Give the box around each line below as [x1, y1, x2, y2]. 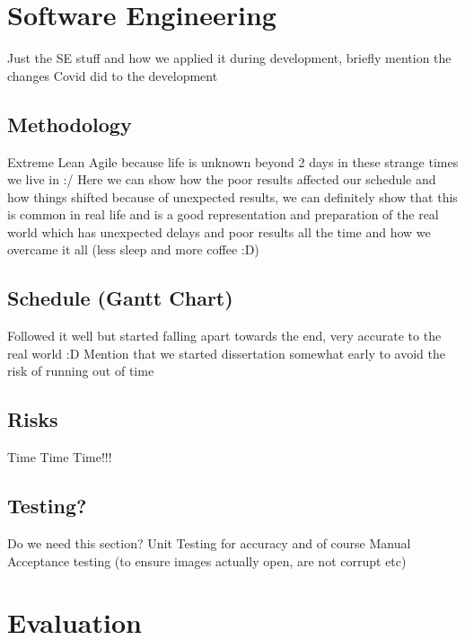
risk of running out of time [7, 361, 154, 380]
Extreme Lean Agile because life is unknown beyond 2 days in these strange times [7, 152, 459, 171]
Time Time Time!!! [7, 448, 112, 467]
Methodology [7, 110, 132, 138]
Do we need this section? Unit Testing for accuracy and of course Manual [7, 534, 411, 553]
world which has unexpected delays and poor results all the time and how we [7, 222, 431, 241]
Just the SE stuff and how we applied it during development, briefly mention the [7, 49, 452, 67]
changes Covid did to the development [7, 66, 218, 84]
